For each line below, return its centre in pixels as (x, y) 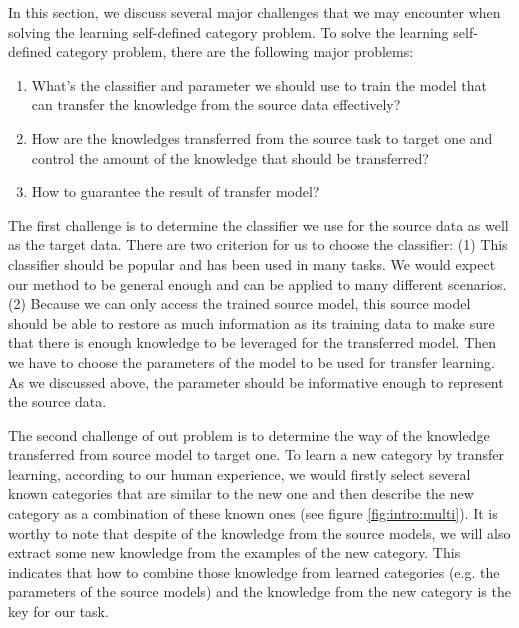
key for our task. (58, 611)
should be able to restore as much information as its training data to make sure (251, 322)
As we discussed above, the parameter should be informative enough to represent (256, 381)
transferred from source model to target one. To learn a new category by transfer (256, 454)
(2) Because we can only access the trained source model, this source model (239, 303)
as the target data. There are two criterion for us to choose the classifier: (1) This (258, 244)
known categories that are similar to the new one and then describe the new (241, 493)
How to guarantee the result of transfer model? (175, 191)
